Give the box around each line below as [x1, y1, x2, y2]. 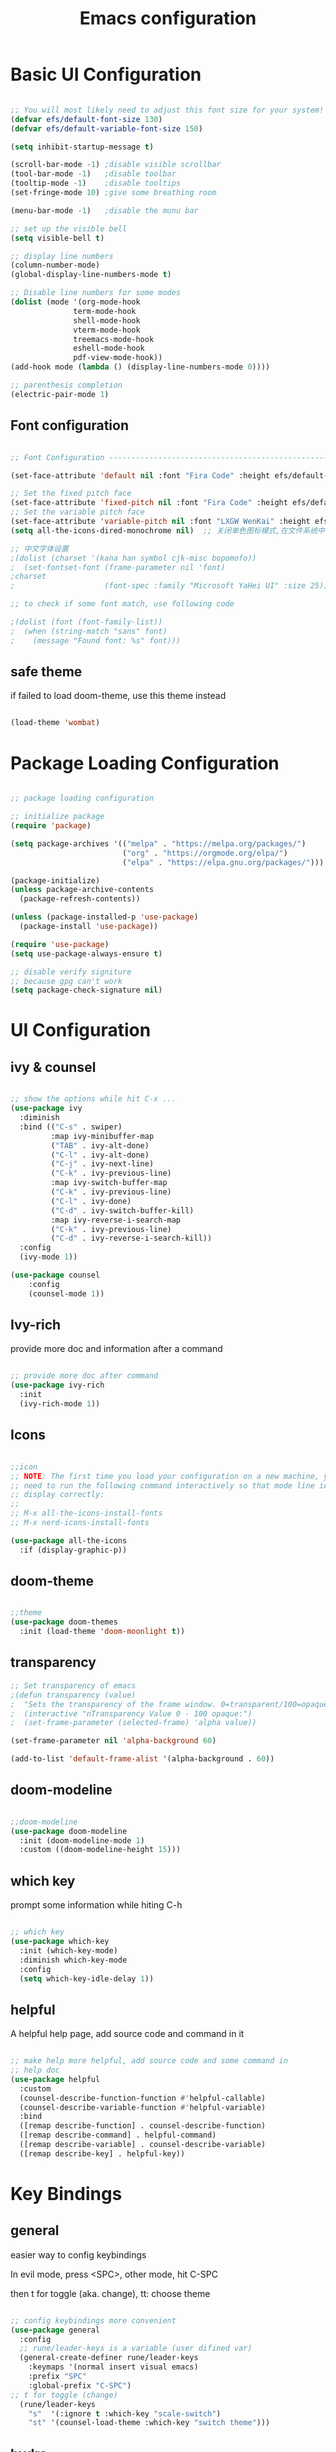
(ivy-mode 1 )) [19, 1252, 78, 1262]
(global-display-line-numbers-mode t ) [10, 270, 172, 280]
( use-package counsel [10, 1270, 101, 1280]
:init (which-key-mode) [19, 1945, 118, 1956]
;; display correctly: [10, 1490, 105, 1500]
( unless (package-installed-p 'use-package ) [10, 912, 199, 922]
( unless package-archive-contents [10, 885, 155, 895]
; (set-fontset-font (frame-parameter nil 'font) [10, 562, 226, 572]
